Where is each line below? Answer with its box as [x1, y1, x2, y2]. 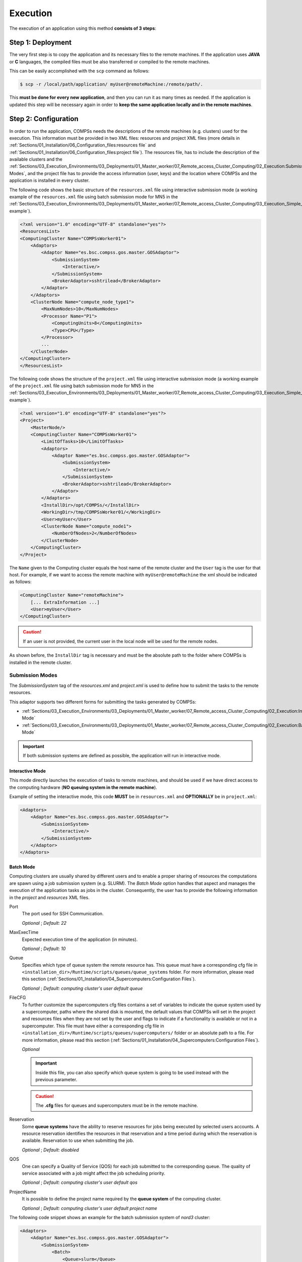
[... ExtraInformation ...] [30, 599, 100, 605]
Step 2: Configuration [9, 115, 79, 123]
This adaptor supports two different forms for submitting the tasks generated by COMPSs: [9, 699, 196, 705]
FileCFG [9, 994, 26, 1001]
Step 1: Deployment [9, 38, 72, 47]
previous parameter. [35, 1077, 78, 1083]
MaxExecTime [9, 929, 39, 935]
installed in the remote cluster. [9, 659, 72, 665]
